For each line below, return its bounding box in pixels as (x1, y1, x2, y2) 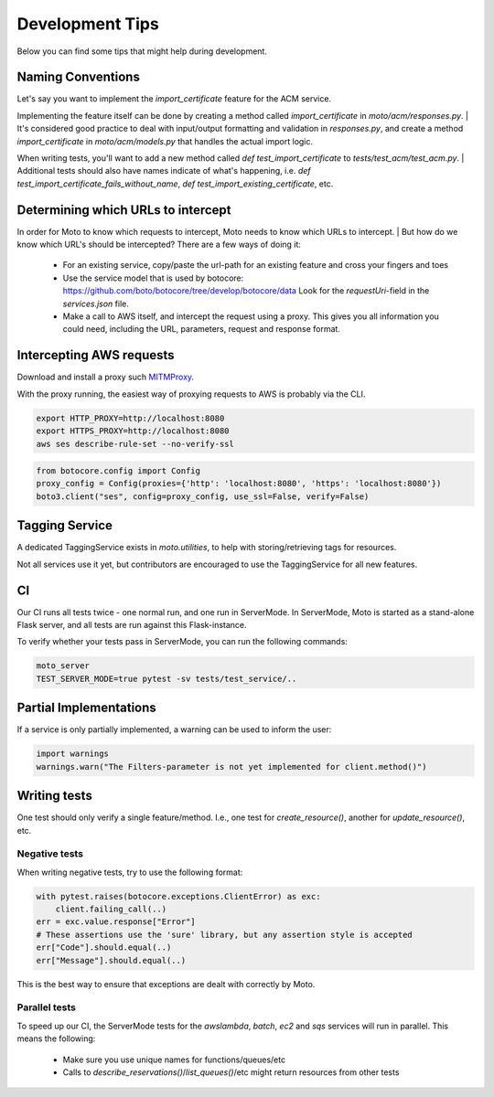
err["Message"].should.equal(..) (36, 955, 187, 965)
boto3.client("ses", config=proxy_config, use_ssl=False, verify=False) (36, 491, 370, 502)
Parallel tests (16, 1001, 77, 1014)
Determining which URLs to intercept (16, 202, 232, 218)
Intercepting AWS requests (16, 347, 175, 363)
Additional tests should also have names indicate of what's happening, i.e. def (16, 165, 311, 176)
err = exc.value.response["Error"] (36, 917, 196, 927)
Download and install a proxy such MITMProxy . (16, 371, 195, 383)
